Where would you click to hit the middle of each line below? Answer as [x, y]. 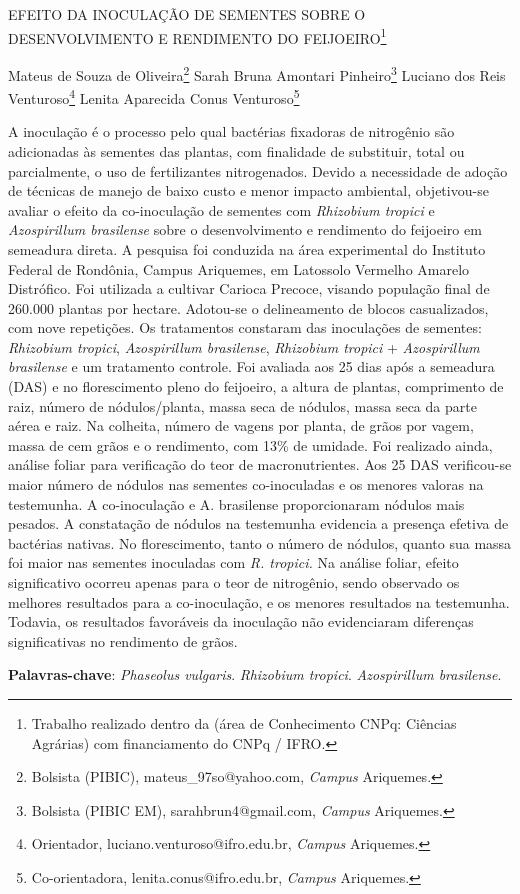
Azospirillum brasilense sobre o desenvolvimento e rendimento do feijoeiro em [245, 229]
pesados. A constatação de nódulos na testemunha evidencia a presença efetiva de [258, 523]
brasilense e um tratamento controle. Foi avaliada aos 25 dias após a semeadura [251, 366]
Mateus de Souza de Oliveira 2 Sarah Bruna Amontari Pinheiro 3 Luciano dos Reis [257, 73]
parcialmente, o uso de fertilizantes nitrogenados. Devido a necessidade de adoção [258, 170]
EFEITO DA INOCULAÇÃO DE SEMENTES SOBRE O [187, 14]
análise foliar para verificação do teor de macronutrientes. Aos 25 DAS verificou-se [260, 464]
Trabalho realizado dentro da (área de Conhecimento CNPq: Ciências [244, 722]
